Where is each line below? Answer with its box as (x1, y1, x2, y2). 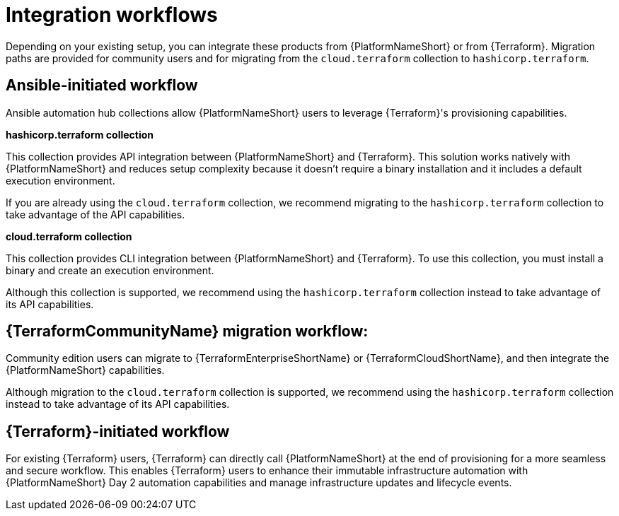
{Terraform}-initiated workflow (6, 422, 230, 440)
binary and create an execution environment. (6, 264, 214, 276)
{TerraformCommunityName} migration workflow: (6, 322, 369, 341)
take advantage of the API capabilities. (6, 208, 185, 221)
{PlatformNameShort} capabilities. (6, 364, 165, 377)
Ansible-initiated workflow (6, 76, 198, 95)
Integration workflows (6, 3, 218, 27)
